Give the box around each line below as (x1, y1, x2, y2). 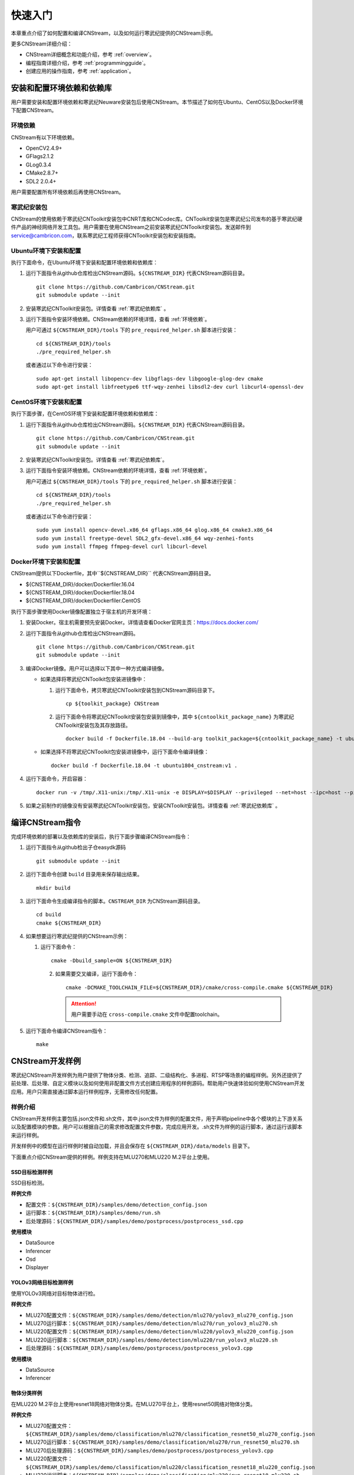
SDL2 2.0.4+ (25, 178, 57, 185)
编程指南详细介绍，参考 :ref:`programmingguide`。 (25, 59, 149, 66)
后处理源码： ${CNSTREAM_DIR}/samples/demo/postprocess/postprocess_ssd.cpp (25, 1217, 244, 1224)
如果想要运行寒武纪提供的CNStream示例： (25, 933, 129, 940)
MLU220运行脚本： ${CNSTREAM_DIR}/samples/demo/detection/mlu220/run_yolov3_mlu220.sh (25, 1336, 278, 1343)
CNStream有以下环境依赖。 (11, 133, 78, 141)
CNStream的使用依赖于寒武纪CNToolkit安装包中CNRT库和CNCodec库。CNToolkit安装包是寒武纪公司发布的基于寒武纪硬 (11, 215, 303, 222)
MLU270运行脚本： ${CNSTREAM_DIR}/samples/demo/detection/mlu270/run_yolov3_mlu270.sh (25, 1320, 278, 1327)
